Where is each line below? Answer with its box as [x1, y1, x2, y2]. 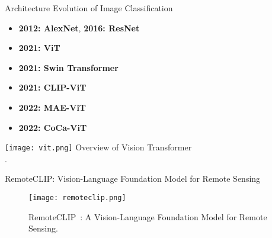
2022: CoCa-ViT [18, 121, 87, 133]
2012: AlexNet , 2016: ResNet [18, 21, 140, 34]
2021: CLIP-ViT [18, 81, 87, 94]
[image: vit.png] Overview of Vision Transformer [5, 141, 192, 153]
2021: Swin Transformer [18, 61, 119, 73]
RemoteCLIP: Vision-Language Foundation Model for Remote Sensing [5, 172, 261, 185]
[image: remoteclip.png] [28, 194, 126, 202]
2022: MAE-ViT [18, 101, 87, 113]
